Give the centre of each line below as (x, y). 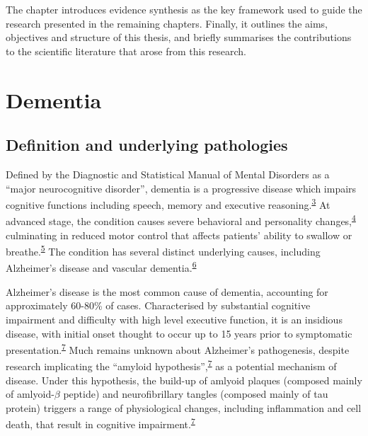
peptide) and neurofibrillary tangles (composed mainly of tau (196, 394)
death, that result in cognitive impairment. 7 (100, 423)
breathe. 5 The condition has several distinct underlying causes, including (163, 250)
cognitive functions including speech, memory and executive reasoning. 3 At (168, 203)
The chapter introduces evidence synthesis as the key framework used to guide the (184, 9)
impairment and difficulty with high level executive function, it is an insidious (174, 319)
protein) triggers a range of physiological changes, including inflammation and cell (184, 407)
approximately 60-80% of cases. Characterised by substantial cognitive (158, 305)
